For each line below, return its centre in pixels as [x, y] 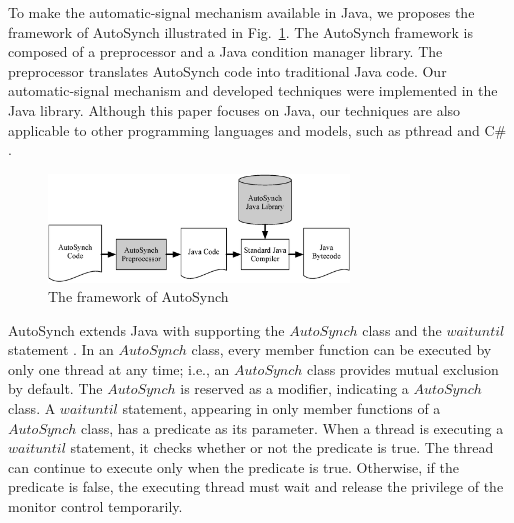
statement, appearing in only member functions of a [281, 408]
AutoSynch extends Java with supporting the [146, 329]
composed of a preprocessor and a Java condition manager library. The [225, 51]
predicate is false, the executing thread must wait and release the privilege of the [256, 486]
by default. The [55, 388]
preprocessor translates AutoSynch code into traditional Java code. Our [227, 70]
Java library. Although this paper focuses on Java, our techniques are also [234, 109]
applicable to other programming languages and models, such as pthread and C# [257, 129]
